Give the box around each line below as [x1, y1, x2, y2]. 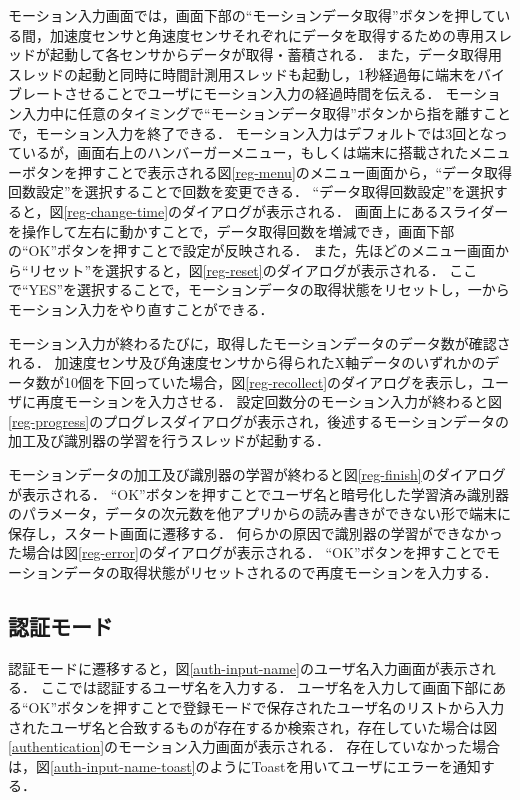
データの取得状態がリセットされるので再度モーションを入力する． [63, 562, 498, 583]
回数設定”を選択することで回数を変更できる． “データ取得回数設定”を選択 [8, 181, 494, 202]
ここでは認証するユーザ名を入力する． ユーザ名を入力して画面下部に [40, 677, 493, 698]
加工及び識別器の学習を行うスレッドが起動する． [8, 430, 330, 451]
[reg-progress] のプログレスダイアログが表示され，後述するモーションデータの [8, 410, 509, 431]
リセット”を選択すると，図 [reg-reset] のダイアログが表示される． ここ [28, 259, 478, 280]
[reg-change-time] [63, 200, 169, 221]
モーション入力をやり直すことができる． [8, 298, 274, 319]
